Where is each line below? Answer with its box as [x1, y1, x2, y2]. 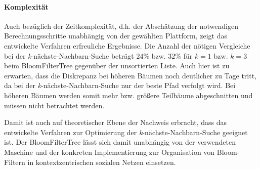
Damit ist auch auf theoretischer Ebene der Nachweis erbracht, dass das [4, 117, 227, 128]
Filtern [4, 156, 25, 167]
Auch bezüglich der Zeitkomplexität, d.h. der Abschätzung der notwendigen [4, 20, 238, 31]
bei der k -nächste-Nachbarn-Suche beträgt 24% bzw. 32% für [4, 50, 193, 61]
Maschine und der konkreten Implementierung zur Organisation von [4, 146, 215, 157]
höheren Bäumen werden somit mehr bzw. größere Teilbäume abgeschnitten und [4, 90, 253, 100]
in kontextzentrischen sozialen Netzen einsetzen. [27, 156, 176, 167]
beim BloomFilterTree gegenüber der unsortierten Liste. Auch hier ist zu [4, 60, 230, 71]
